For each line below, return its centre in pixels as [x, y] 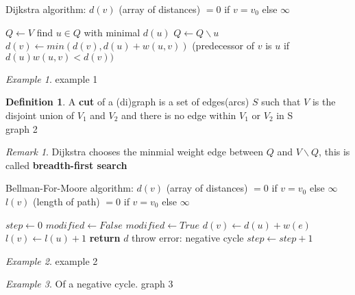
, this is [334, 152]
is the [324, 102]
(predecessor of [223, 46]
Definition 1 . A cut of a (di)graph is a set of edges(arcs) [127, 102]
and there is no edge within [179, 115]
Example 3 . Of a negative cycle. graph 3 [89, 284]
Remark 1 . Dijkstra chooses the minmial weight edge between [135, 152]
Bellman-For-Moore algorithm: [70, 188]
